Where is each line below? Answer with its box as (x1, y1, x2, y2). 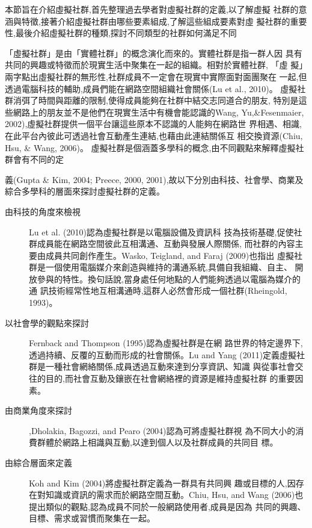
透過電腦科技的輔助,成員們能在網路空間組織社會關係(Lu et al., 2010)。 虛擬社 (5, 82, 306, 95)
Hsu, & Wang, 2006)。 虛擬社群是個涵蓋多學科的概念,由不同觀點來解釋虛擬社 (5, 141, 304, 154)
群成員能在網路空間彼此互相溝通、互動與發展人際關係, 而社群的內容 (29, 237, 295, 250)
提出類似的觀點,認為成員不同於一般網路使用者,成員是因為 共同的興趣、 (29, 500, 306, 512)
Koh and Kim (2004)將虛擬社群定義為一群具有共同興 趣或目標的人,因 (29, 476, 296, 489)
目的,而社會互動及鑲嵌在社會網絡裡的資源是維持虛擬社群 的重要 (45, 372, 295, 385)
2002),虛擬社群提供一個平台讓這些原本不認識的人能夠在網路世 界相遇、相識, (5, 117, 302, 130)
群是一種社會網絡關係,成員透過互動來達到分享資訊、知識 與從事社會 (29, 360, 295, 373)
